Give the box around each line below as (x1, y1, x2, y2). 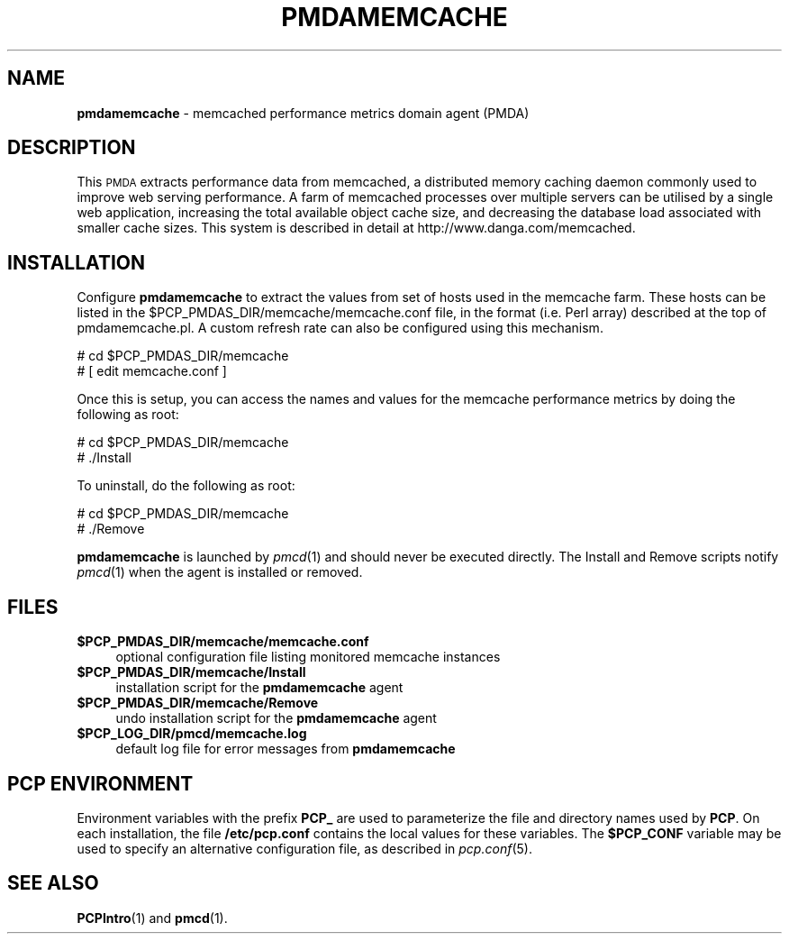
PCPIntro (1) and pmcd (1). (77, 909, 228, 926)
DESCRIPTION (7, 136, 136, 160)
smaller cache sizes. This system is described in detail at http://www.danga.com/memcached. (77, 220, 636, 236)
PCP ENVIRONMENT (7, 772, 194, 795)
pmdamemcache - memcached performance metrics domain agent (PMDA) (77, 105, 530, 121)
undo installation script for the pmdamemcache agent (115, 710, 437, 726)
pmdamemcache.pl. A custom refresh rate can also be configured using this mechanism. (77, 320, 603, 336)
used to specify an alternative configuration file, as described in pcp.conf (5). (77, 840, 532, 856)
